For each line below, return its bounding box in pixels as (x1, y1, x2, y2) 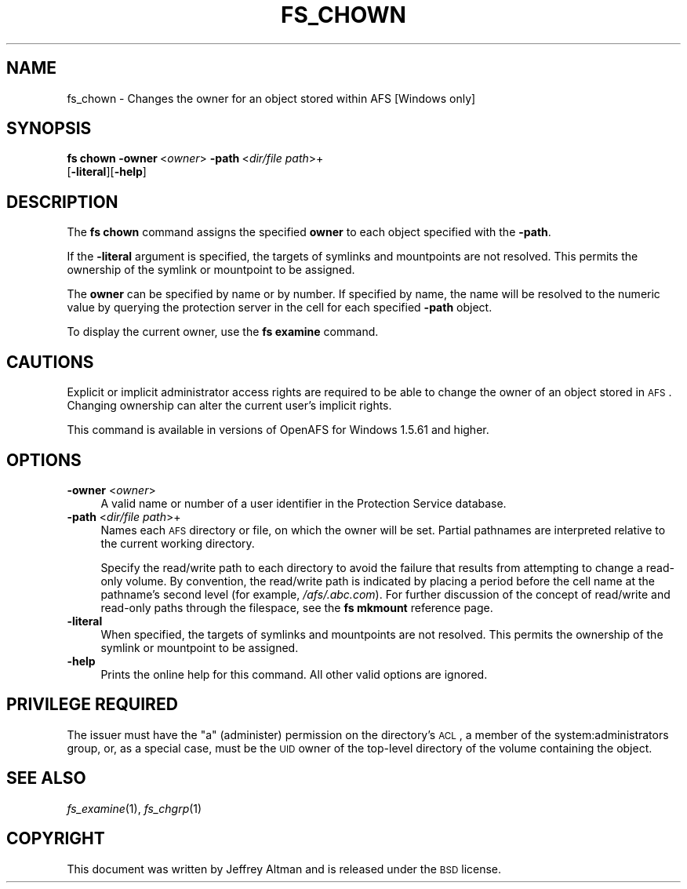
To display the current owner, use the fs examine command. (67, 325, 379, 339)
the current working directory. (100, 536, 255, 550)
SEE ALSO (6, 768, 86, 789)
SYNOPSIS (6, 118, 92, 139)
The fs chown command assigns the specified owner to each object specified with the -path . (67, 225, 551, 239)
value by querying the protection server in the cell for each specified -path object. (67, 301, 493, 315)
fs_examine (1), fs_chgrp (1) (67, 801, 202, 815)
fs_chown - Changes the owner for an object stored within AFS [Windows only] (67, 91, 476, 105)
